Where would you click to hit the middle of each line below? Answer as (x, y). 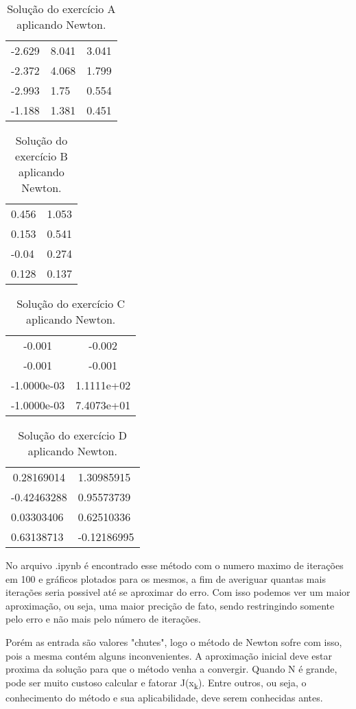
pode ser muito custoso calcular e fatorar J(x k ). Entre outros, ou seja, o (156, 683)
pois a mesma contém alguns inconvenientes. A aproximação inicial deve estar (169, 655)
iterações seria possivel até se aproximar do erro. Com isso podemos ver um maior (178, 592)
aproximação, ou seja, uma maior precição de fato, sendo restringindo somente (170, 605)
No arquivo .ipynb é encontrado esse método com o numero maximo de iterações (175, 565)
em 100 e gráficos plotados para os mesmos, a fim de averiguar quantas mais (166, 578)
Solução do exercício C (71, 303)
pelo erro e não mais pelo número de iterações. (103, 619)
